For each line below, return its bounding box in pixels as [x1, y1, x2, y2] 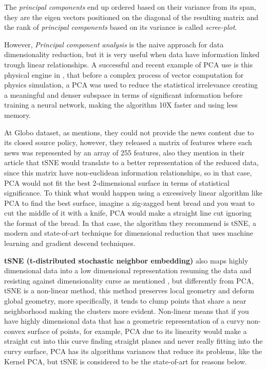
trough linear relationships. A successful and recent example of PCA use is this [4, 59, 253, 69]
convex [4, 325, 26, 336]
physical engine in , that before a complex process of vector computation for [4, 69, 244, 80]
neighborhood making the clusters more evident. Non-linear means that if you [4, 305, 249, 316]
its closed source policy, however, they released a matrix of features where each [4, 137, 252, 148]
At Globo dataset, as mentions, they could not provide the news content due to [4, 127, 254, 137]
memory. [4, 109, 31, 120]
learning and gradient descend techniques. [4, 238, 136, 249]
